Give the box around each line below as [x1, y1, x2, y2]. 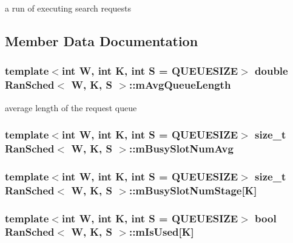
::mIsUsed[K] [129, 224, 194, 239]
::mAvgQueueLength [129, 77, 231, 92]
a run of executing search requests [5, 2, 131, 14]
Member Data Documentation [5, 31, 198, 50]
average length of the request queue [5, 101, 137, 114]
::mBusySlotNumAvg [129, 140, 234, 156]
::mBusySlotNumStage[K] [129, 182, 257, 197]
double [255, 63, 288, 78]
